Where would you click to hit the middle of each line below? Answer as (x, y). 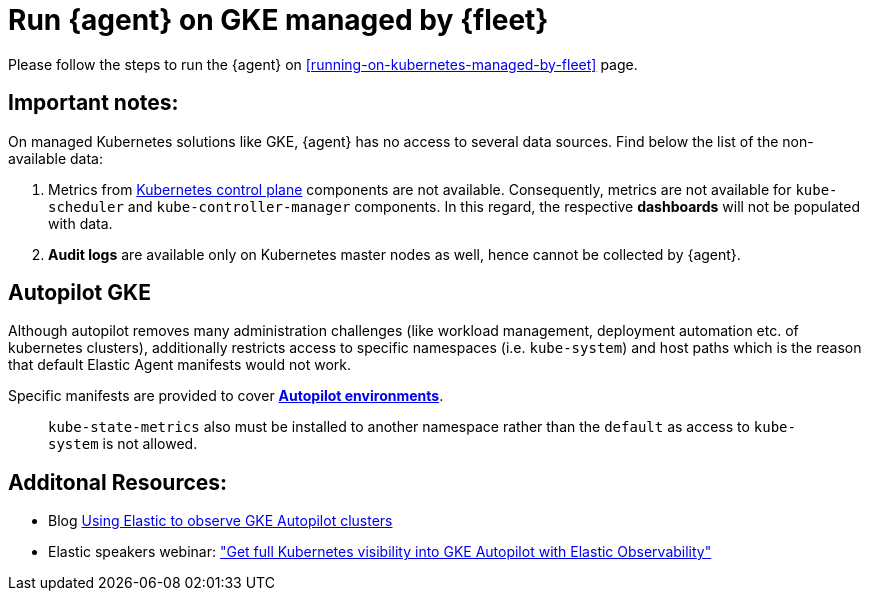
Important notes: (93, 103)
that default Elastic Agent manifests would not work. (179, 365)
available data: (55, 158)
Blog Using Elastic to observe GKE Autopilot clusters (220, 521)
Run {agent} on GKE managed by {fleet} (278, 20)
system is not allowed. (123, 444)
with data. (80, 223)
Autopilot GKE (79, 293)
